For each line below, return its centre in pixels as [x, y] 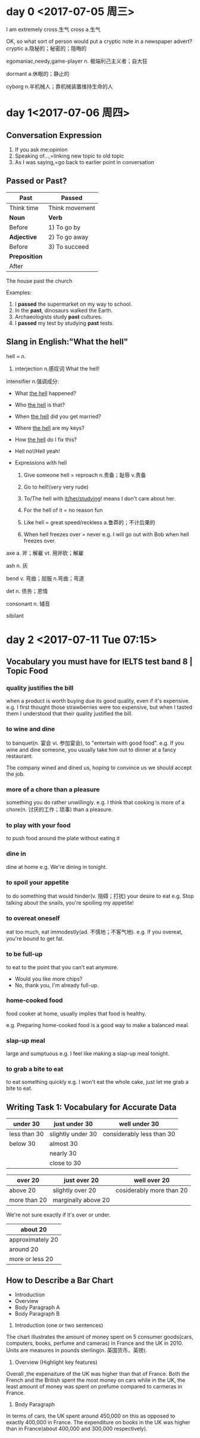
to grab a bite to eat [35, 1069]
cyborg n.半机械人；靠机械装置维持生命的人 [60, 86]
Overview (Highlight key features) [56, 1362]
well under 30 [139, 1124]
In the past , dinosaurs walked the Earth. [64, 310]
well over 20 [151, 1181]
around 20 [24, 1249]
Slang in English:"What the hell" [67, 342]
